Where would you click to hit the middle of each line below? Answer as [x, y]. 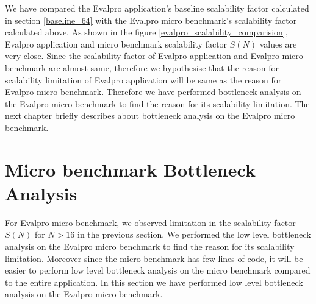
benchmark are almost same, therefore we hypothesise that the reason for [142, 67]
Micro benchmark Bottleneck [130, 169]
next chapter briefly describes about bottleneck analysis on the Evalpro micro [150, 115]
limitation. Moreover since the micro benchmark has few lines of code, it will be [154, 258]
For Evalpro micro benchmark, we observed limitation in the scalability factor [150, 222]
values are [278, 44]
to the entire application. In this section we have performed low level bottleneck [154, 282]
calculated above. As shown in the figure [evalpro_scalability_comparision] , [146, 32]
